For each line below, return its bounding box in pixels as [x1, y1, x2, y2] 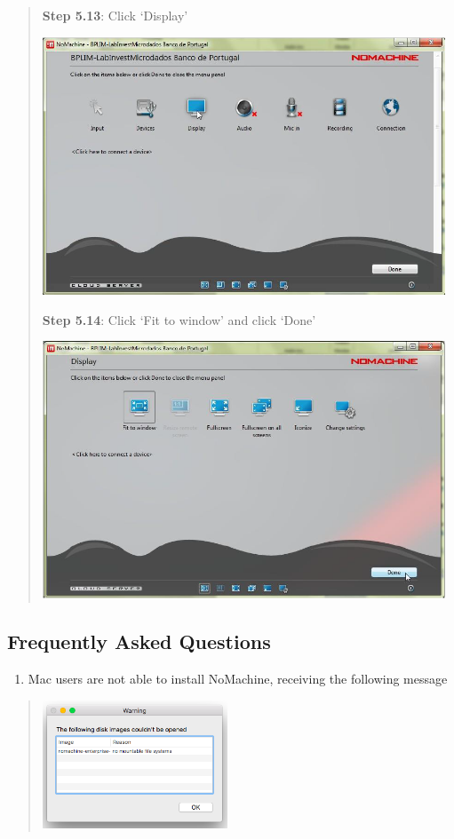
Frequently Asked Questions [7, 628, 271, 655]
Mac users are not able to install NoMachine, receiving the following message [28, 669, 448, 688]
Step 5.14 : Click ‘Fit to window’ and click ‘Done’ [42, 310, 316, 328]
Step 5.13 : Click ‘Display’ [42, 6, 188, 24]
